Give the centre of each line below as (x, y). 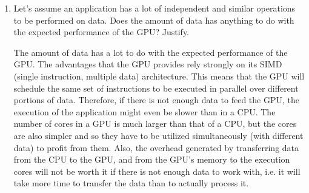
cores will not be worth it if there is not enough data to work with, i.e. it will (157, 171)
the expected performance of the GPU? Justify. (101, 32)
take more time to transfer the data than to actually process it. (131, 183)
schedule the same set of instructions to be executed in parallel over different (156, 88)
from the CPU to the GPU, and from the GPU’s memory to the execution (152, 159)
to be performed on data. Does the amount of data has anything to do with (154, 20)
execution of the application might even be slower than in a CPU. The (145, 111)
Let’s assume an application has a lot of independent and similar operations (154, 8)
